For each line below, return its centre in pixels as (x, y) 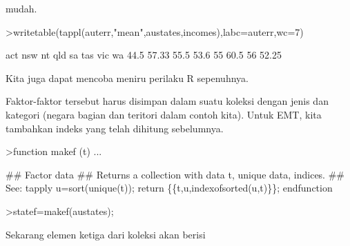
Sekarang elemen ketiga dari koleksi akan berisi (106, 234)
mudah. (21, 8)
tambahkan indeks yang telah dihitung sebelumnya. (115, 128)
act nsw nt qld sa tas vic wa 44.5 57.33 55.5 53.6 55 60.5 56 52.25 (144, 55)
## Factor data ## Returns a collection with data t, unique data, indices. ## (175, 174)
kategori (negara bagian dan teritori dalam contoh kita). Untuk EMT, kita (164, 114)
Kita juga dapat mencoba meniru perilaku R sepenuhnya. (127, 78)
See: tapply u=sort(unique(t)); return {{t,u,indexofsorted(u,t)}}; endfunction (169, 188)
